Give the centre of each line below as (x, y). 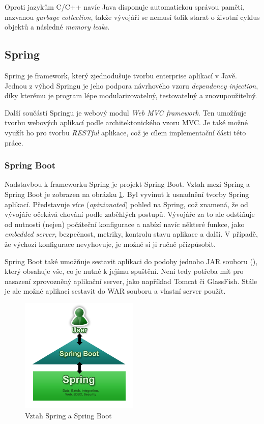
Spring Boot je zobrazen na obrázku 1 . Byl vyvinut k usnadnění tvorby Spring (127, 194)
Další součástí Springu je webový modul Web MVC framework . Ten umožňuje (126, 112)
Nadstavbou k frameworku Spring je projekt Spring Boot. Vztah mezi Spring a (127, 184)
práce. (14, 142)
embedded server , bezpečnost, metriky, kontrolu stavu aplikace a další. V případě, (131, 234)
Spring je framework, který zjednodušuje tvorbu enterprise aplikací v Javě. (121, 75)
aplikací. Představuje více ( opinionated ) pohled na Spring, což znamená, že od (126, 204)
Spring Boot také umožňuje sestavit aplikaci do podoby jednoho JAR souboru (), (131, 261)
